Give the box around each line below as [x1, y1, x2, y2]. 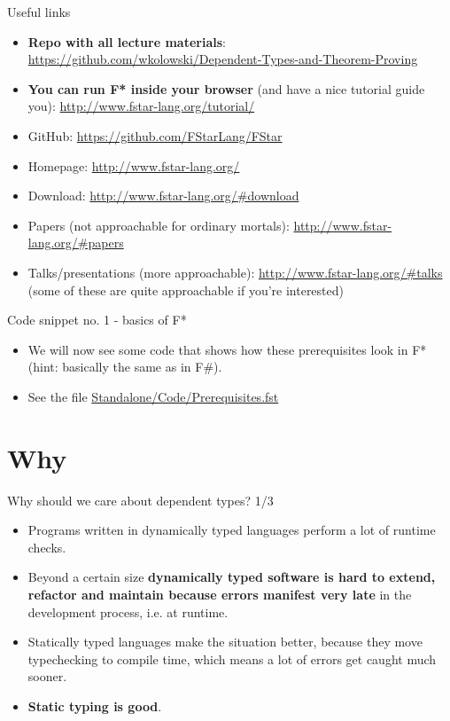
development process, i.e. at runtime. [27, 602, 229, 621]
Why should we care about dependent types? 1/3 [7, 490, 274, 509]
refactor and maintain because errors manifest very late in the [27, 585, 412, 603]
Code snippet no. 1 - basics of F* [7, 310, 187, 329]
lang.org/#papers [27, 233, 124, 252]
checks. [27, 537, 66, 556]
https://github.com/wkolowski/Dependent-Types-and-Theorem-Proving [27, 50, 418, 68]
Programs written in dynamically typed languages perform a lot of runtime [27, 521, 436, 539]
